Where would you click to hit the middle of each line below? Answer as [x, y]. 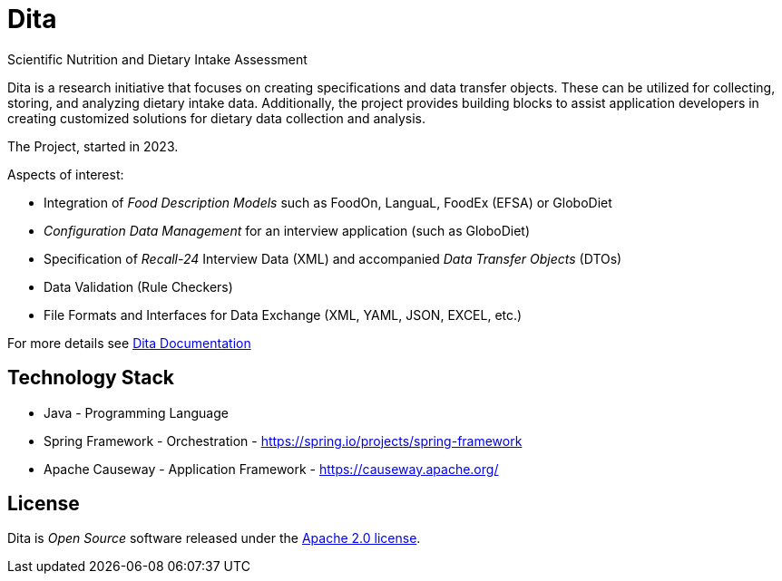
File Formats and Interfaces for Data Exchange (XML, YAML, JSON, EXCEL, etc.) [283, 315]
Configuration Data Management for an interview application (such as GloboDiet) [287, 230]
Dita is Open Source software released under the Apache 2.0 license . [214, 538]
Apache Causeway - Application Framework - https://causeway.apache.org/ [271, 469]
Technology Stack [91, 378]
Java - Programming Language [136, 412]
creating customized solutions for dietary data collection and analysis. [216, 118]
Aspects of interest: [66, 174]
